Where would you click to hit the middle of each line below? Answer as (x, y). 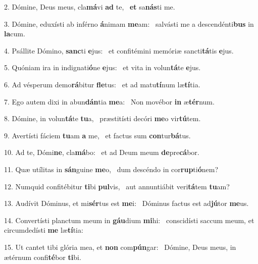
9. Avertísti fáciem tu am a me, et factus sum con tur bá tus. (97, 135)
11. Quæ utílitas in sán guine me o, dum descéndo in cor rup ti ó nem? (111, 169)
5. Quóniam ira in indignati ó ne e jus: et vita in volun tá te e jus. (102, 67)
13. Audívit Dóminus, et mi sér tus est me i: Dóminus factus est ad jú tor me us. (126, 203)
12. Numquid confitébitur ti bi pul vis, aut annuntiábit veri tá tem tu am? (117, 186)
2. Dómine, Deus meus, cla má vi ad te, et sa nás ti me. (90, 7)
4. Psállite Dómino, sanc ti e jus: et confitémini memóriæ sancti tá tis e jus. (119, 50)
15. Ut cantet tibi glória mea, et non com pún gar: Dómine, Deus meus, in (120, 247)
